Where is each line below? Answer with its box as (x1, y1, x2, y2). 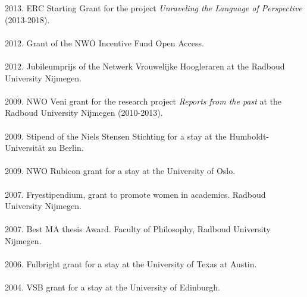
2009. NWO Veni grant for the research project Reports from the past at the (5, 94, 282, 107)
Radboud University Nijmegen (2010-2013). (5, 106, 163, 119)
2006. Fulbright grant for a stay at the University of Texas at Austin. (5, 258, 257, 270)
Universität (5, 141, 46, 154)
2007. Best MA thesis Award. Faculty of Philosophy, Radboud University (5, 223, 271, 235)
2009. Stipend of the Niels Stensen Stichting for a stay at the (5, 129, 227, 142)
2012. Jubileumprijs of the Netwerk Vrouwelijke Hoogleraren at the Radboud (5, 59, 285, 72)
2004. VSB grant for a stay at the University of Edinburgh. (5, 281, 221, 293)
